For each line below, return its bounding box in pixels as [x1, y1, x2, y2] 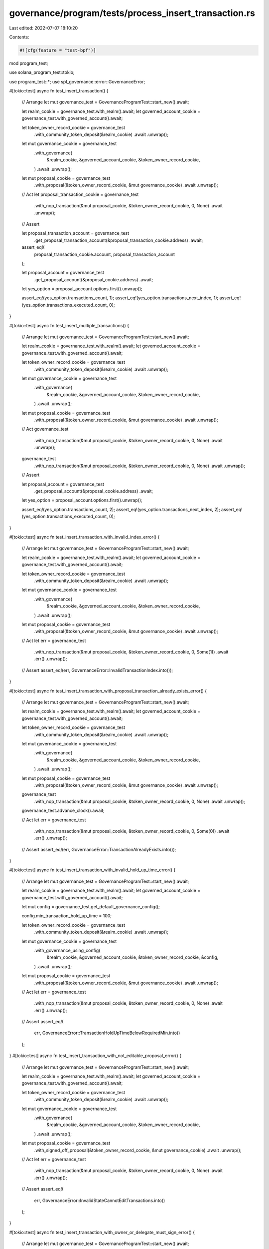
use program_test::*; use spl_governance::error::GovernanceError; [9, 78, 145, 84]
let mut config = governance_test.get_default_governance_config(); [21, 904, 160, 910]
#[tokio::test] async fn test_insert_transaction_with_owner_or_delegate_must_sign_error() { [9, 1229, 195, 1235]
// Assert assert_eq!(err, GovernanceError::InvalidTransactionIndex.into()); [21, 667, 173, 673]
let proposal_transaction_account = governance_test [21, 230, 130, 236]
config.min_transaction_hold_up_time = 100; [21, 913, 112, 919]
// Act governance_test [21, 426, 69, 432]
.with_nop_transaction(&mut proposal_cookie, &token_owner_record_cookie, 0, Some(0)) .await [34, 828, 230, 834]
